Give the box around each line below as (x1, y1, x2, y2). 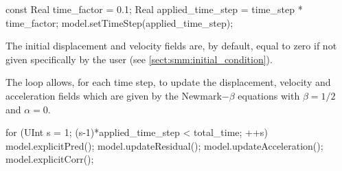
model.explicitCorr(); (5, 152, 94, 166)
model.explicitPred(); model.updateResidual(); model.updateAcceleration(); (5, 138, 323, 152)
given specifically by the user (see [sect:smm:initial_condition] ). (5, 52, 273, 66)
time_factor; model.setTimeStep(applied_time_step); (5, 15, 233, 30)
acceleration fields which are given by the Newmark (5, 88, 222, 102)
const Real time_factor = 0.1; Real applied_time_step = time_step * (5, 2, 303, 16)
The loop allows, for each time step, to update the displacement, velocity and (5, 75, 331, 89)
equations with (238, 88, 300, 102)
